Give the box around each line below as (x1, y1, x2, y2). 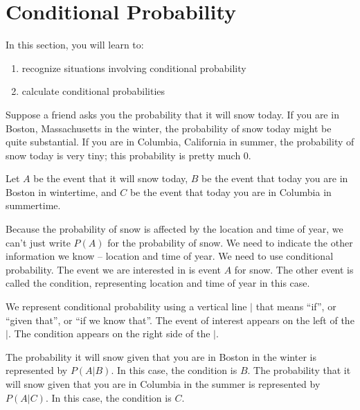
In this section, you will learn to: (6, 37, 144, 52)
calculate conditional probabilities (21, 84, 165, 98)
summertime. (6, 198, 61, 213)
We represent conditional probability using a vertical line (6, 299, 247, 314)
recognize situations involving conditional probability (21, 60, 246, 75)
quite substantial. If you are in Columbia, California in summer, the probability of (6, 134, 354, 149)
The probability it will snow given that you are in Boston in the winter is (6, 349, 316, 364)
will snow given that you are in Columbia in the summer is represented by (6, 377, 321, 391)
